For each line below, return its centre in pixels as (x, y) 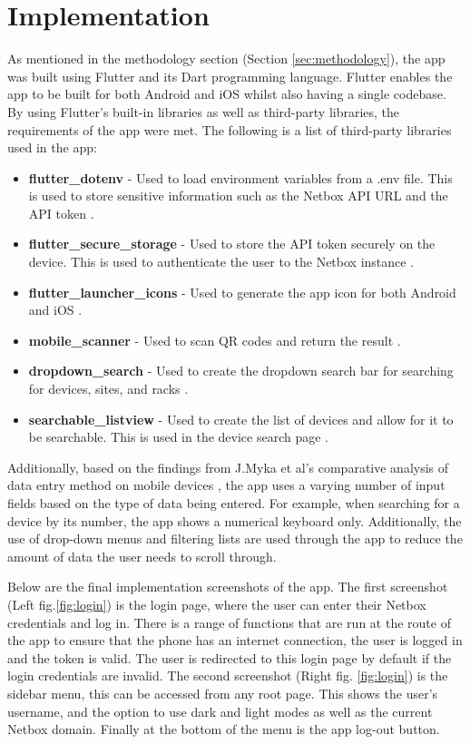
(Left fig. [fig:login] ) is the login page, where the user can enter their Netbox (217, 604)
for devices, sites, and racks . (108, 389)
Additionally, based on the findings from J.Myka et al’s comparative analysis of (228, 467)
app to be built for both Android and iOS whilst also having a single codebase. (227, 94)
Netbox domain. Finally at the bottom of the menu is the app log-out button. (224, 729)
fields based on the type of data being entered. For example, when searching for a (234, 503)
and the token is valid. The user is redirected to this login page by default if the (230, 657)
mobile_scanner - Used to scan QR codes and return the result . (215, 340)
